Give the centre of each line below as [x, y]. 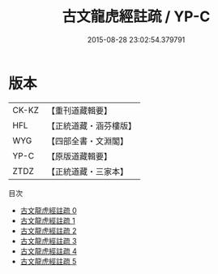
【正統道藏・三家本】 [87, 172]
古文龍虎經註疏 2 [48, 231]
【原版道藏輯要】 [79, 156]
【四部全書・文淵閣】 [87, 141]
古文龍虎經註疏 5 [48, 261]
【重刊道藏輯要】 [79, 111]
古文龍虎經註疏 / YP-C [136, 17]
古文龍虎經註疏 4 [48, 251]
